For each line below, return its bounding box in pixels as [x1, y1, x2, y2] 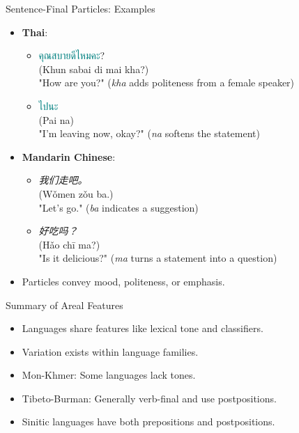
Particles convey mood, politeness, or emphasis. [22, 274, 225, 288]
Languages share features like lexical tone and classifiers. [22, 321, 263, 336]
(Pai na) [38, 112, 74, 127]
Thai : [22, 24, 48, 39]
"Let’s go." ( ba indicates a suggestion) [38, 200, 199, 214]
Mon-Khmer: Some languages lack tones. [22, 368, 196, 382]
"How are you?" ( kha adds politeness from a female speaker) [38, 75, 295, 90]
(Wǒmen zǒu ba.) [38, 186, 114, 200]
